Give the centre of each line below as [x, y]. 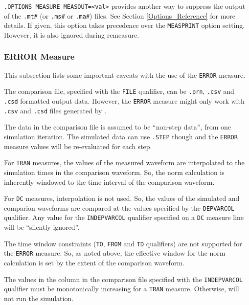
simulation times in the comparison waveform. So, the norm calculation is [114, 172]
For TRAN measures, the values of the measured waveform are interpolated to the [124, 163]
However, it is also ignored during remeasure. [72, 34]
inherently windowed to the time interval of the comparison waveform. [109, 182]
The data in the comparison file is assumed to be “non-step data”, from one [117, 127]
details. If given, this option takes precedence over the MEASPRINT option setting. [124, 25]
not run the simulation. [39, 298]
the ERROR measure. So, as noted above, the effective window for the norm [115, 253]
